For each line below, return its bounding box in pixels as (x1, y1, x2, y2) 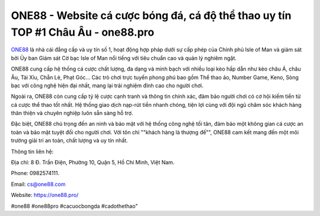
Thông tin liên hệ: (11, 148, 54, 155)
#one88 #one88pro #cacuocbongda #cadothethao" (11, 202, 138, 209)
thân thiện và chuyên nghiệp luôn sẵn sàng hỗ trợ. (11, 110, 133, 117)
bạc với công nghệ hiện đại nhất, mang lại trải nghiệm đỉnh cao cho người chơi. (11, 82, 204, 89)
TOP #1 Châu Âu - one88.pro (11, 26, 155, 39)
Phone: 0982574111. (11, 170, 60, 177)
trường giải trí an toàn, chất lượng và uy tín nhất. (11, 137, 129, 144)
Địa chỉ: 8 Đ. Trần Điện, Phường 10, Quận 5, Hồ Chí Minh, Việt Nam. (11, 159, 175, 166)
